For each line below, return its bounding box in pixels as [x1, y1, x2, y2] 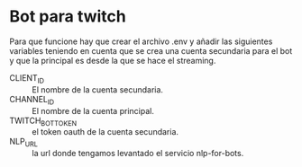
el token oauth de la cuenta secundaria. [32, 127, 178, 137]
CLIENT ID [9, 72, 45, 85]
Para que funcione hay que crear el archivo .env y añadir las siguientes [9, 36, 273, 47]
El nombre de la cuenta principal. [32, 105, 155, 116]
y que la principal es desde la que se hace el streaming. [9, 55, 216, 66]
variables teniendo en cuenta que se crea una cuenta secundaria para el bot [9, 45, 293, 56]
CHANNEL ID [9, 93, 55, 107]
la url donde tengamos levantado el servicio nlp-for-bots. [32, 148, 244, 159]
